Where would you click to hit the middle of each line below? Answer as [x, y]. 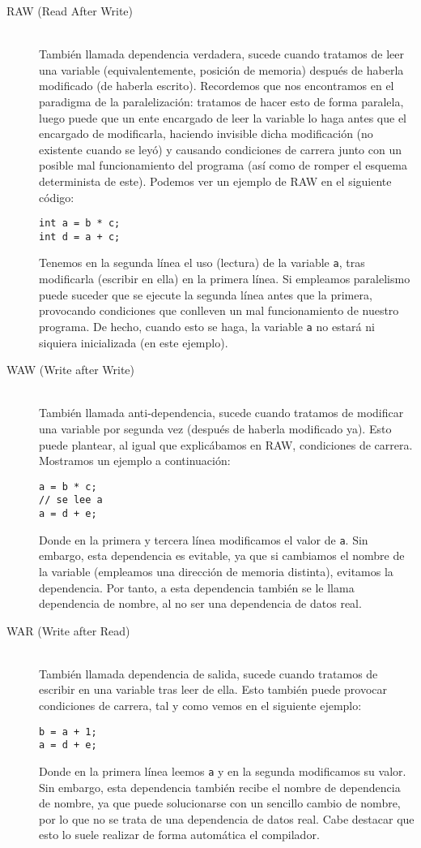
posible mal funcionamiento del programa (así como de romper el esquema [223, 165]
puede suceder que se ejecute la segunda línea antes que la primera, [206, 294]
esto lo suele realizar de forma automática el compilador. [179, 835]
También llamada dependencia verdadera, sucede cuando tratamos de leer [222, 54]
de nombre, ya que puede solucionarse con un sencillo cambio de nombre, [220, 803]
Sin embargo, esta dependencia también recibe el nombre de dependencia [220, 787]
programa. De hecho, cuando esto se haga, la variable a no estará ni [207, 326]
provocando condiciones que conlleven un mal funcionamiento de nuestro [219, 310]
